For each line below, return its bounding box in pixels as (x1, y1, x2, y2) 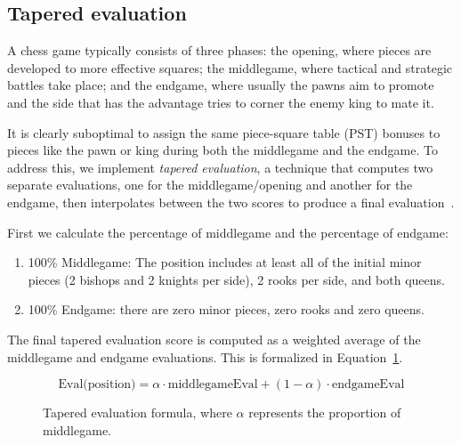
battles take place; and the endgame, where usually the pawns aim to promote (7, 76, 434, 94)
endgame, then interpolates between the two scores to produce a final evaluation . (7, 192, 455, 211)
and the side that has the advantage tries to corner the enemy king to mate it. (7, 93, 434, 111)
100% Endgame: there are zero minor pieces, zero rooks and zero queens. (28, 300, 425, 319)
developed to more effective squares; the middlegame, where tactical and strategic (7, 58, 453, 77)
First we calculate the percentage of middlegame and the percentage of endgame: (7, 222, 449, 241)
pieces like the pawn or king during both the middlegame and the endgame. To (7, 141, 438, 159)
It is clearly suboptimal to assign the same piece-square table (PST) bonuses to (7, 123, 441, 142)
